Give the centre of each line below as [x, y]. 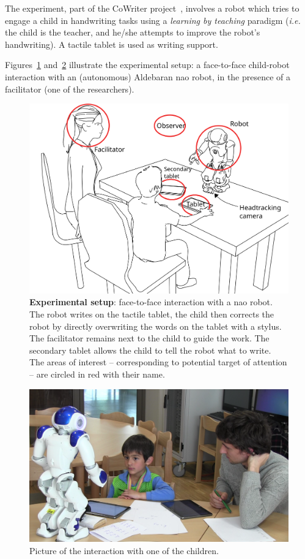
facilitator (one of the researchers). [70, 89]
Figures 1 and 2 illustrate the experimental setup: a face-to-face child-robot [147, 65]
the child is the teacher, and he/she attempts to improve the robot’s [133, 32]
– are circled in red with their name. [97, 374]
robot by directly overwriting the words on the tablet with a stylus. [156, 326]
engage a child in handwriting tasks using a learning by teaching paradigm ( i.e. [153, 20]
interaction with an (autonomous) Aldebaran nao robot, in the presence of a [148, 76]
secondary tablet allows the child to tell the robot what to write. [150, 350]
